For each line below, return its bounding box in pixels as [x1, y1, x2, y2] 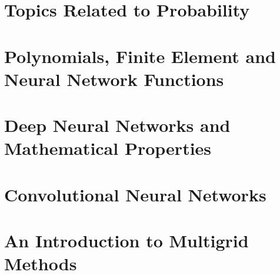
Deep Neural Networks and [4, 113, 231, 137]
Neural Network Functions [4, 67, 224, 91]
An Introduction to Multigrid [4, 228, 249, 253]
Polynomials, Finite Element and [4, 44, 276, 68]
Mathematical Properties [4, 136, 212, 160]
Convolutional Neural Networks [4, 182, 266, 206]
